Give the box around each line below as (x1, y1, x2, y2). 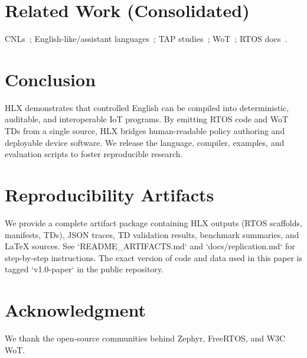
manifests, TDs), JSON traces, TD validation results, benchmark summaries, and (5, 228, 299, 240)
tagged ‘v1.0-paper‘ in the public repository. (5, 263, 164, 275)
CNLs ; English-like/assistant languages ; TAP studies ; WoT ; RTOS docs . (5, 32, 288, 45)
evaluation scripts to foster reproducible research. (5, 148, 183, 160)
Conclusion (5, 67, 96, 91)
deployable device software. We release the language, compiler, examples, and (5, 136, 285, 148)
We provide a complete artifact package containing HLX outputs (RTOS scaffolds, (5, 216, 302, 229)
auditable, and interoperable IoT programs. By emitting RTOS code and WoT (5, 113, 289, 125)
